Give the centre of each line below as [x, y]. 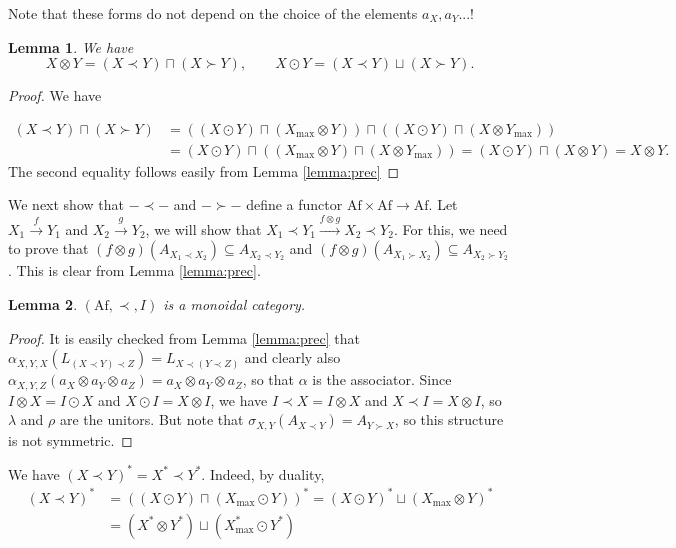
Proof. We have [55, 95]
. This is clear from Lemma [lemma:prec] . [134, 270]
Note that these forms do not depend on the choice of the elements [213, 13]
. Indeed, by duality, [263, 473]
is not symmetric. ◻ [70, 439]
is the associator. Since [382, 379]
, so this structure [449, 419]
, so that [268, 379]
